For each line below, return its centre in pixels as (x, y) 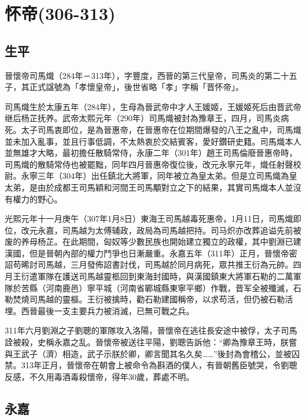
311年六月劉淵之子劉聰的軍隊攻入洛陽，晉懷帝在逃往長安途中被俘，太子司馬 (151, 330)
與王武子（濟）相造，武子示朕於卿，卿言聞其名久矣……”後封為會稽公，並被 (148, 353)
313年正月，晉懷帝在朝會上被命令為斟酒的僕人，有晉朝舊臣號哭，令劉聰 (159, 365)
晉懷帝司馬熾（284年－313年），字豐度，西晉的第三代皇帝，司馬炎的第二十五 (151, 75)
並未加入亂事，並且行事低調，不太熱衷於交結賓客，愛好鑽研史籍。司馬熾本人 (153, 141)
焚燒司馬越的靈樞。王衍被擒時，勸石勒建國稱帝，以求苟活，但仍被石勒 (149, 299)
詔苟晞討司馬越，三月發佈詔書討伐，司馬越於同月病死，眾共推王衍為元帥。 (149, 264)
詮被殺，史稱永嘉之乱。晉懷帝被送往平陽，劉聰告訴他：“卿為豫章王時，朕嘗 (151, 342)
